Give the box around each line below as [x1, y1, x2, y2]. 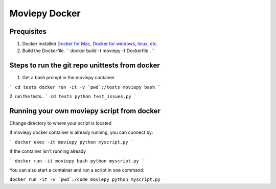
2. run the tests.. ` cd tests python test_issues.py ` [9, 93, 137, 100]
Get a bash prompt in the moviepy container [22, 75, 115, 81]
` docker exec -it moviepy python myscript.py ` [9, 139, 134, 145]
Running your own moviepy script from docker [9, 106, 161, 115]
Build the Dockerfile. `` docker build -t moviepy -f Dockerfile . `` [22, 48, 155, 54]
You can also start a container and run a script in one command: [9, 167, 145, 173]
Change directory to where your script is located [9, 120, 112, 126]
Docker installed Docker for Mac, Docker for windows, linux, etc [22, 41, 157, 47]
